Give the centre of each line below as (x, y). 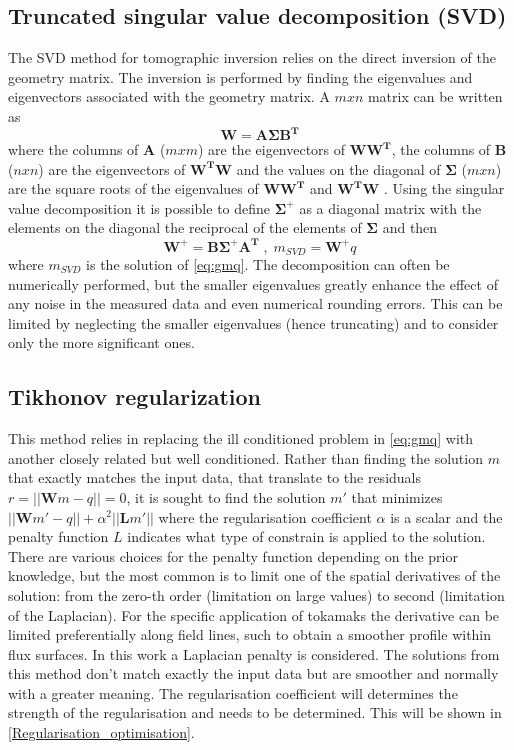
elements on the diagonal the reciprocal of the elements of (185, 227)
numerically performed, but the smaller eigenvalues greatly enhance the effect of (253, 283)
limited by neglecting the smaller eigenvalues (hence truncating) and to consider (253, 322)
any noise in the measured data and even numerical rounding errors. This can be (255, 303)
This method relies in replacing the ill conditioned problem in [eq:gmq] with (241, 438)
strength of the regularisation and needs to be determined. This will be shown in (255, 712)
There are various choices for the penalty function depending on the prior (233, 555)
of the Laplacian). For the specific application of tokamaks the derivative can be (254, 614)
